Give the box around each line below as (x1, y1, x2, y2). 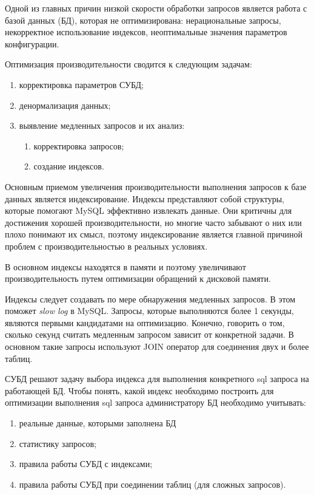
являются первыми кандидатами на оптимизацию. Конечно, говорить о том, (5, 316, 285, 329)
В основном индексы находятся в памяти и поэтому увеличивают (5, 260, 246, 273)
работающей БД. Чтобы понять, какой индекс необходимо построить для (5, 384, 274, 397)
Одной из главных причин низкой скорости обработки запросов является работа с (5, 2, 307, 14)
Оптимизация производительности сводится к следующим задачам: (5, 58, 252, 70)
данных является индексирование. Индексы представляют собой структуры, (5, 192, 284, 205)
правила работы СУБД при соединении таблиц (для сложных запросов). (19, 477, 286, 490)
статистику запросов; (19, 437, 96, 449)
